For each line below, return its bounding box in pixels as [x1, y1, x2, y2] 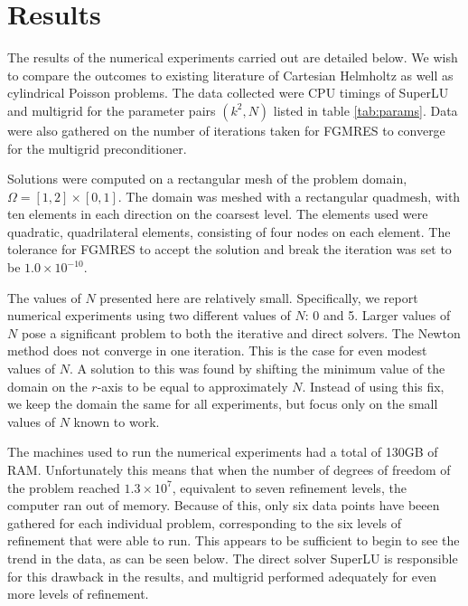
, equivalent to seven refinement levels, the [172, 478, 407, 497]
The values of [7, 288, 81, 307]
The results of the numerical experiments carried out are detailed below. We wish [7, 48, 458, 67]
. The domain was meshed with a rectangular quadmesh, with [117, 186, 461, 205]
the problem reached [7, 478, 120, 497]
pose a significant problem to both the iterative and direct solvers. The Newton [21, 323, 461, 342]
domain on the [7, 376, 88, 395]
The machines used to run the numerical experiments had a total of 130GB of [7, 442, 438, 461]
